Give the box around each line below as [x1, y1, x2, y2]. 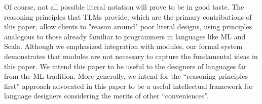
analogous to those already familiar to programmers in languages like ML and [4, 31, 246, 41]
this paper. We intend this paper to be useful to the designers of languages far [4, 61, 247, 71]
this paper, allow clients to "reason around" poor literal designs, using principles [4, 21, 252, 32]
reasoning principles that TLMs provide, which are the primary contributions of [4, 11, 252, 22]
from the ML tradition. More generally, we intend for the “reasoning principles [4, 71, 248, 81]
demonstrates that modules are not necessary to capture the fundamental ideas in [4, 50, 258, 61]
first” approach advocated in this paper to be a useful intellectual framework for [4, 80, 253, 91]
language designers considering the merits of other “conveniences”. [4, 90, 209, 101]
